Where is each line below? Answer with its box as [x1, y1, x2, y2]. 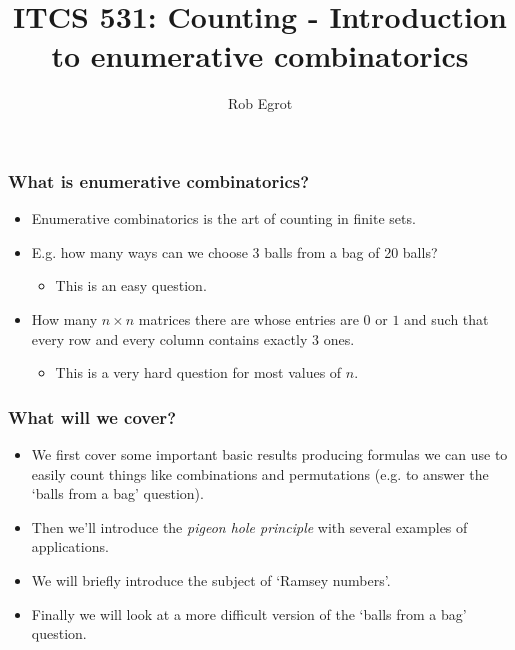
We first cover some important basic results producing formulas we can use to [31, 443, 508, 464]
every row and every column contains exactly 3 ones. [31, 328, 355, 349]
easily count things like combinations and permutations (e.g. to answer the [31, 463, 489, 484]
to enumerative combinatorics [51, 35, 469, 76]
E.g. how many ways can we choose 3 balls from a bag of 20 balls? [31, 241, 438, 262]
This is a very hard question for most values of [55, 362, 342, 383]
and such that [404, 308, 489, 329]
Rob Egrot [227, 93, 293, 114]
